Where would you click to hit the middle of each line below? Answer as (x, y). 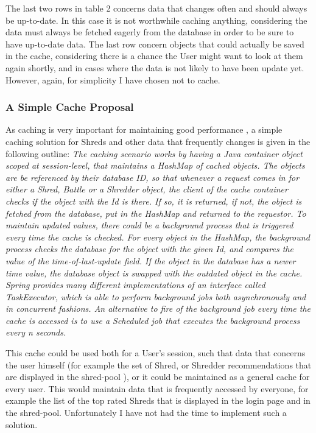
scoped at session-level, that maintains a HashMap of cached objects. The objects (155, 165)
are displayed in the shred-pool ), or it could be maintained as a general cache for (158, 377)
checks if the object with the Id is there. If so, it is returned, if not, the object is (154, 201)
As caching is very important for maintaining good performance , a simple (144, 129)
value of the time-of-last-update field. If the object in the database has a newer (151, 260)
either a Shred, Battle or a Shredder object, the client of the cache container (147, 189)
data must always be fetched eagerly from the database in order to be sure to (150, 32)
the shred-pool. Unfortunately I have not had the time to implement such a (146, 413)
